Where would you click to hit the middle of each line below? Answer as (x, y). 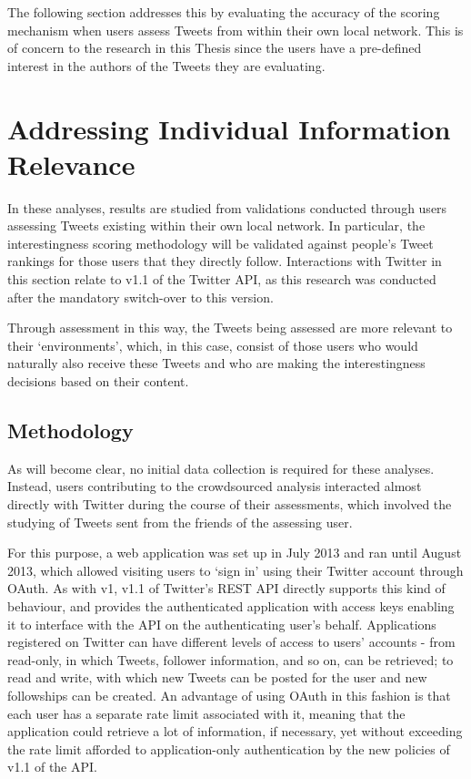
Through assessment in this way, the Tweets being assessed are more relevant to (230, 328)
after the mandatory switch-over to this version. (140, 297)
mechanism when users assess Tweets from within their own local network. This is (235, 30)
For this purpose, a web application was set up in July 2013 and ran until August (235, 553)
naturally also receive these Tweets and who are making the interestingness (216, 363)
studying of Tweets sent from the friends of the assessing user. (180, 522)
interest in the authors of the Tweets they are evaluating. (166, 65)
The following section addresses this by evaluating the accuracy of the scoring (224, 12)
